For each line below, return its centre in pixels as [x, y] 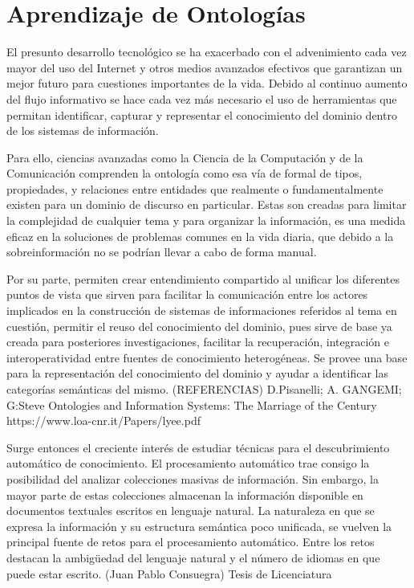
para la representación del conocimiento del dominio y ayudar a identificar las [197, 373]
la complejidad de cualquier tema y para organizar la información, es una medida [206, 220]
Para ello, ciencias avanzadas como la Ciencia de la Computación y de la [185, 157]
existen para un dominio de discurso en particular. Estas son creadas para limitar [207, 204]
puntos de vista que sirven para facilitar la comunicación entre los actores [187, 294]
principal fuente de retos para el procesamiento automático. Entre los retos [191, 542]
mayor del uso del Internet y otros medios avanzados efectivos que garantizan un [205, 67]
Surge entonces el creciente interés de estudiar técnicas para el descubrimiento [198, 447]
